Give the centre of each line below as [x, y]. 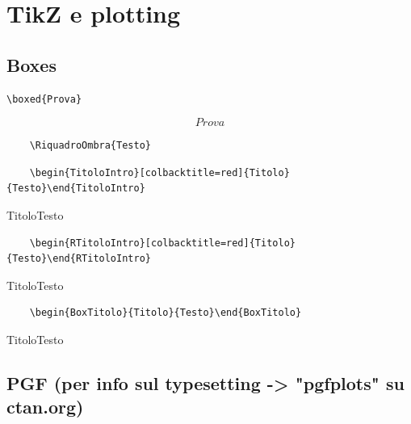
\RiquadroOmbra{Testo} [90, 146]
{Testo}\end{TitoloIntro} [76, 189]
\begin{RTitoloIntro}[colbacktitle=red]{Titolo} [162, 243]
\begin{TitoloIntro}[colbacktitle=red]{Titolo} [159, 172]
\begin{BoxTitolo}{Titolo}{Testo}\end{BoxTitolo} [166, 313]
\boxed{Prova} [44, 99]
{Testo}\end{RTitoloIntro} [79, 259]
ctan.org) [45, 407]
